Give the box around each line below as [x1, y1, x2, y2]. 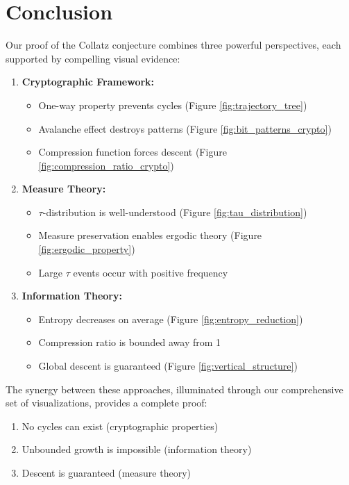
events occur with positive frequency [73, 265, 228, 279]
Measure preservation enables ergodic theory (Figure [38, 228, 262, 243]
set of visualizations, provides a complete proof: [6, 395, 207, 410]
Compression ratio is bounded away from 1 [38, 335, 221, 350]
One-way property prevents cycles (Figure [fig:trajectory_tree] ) [38, 97, 307, 112]
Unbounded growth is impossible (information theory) [22, 442, 252, 457]
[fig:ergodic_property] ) [38, 242, 135, 256]
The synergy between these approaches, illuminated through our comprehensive [6, 381, 343, 396]
